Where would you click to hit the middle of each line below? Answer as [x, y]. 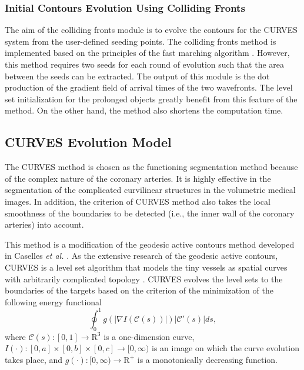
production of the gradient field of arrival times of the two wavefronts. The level [149, 87]
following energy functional [53, 301]
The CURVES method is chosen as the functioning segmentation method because [151, 167]
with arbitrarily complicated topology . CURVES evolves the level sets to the [144, 279]
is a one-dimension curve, [149, 336]
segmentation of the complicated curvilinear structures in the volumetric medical [150, 190]
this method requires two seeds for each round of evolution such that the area [145, 64]
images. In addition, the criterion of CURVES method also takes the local [138, 201]
